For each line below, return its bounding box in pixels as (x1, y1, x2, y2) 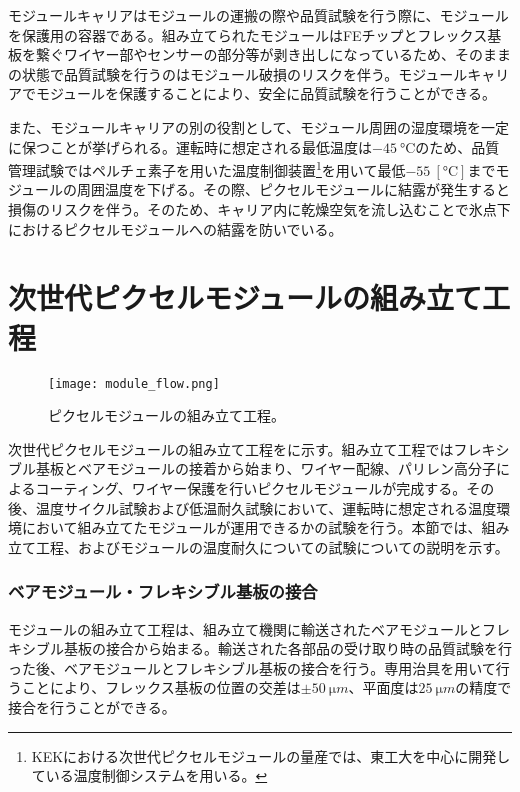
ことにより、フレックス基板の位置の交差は (21, 677, 301, 698)
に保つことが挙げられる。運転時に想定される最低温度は (8, 136, 372, 157)
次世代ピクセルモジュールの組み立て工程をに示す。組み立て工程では (8, 438, 454, 459)
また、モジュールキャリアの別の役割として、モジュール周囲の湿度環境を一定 (8, 116, 509, 137)
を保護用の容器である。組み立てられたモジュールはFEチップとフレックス (8, 24, 488, 45)
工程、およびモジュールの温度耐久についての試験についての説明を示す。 (35, 536, 509, 557)
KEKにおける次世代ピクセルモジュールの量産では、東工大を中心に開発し (31, 745, 511, 766)
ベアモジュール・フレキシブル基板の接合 (8, 579, 318, 604)
